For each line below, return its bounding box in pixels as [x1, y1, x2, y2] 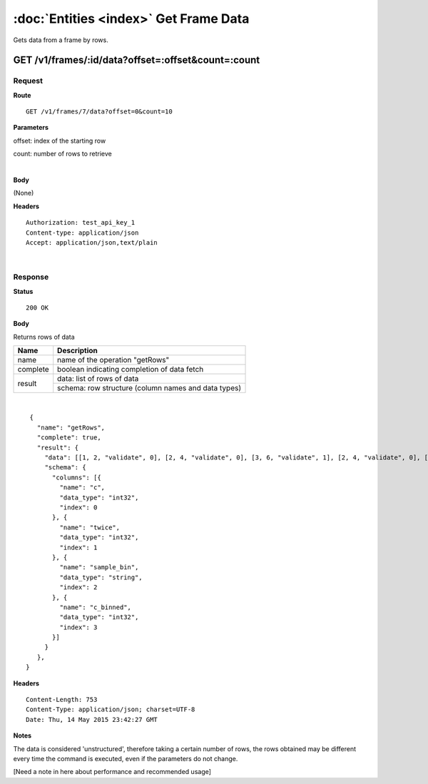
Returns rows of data [13, 332, 75, 341]
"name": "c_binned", [59, 603, 132, 611]
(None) [13, 189, 34, 198]
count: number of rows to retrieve [13, 150, 112, 158]
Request [13, 76, 43, 86]
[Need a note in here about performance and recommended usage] [13, 768, 212, 776]
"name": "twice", [59, 523, 121, 531]
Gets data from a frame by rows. [13, 36, 108, 44]
